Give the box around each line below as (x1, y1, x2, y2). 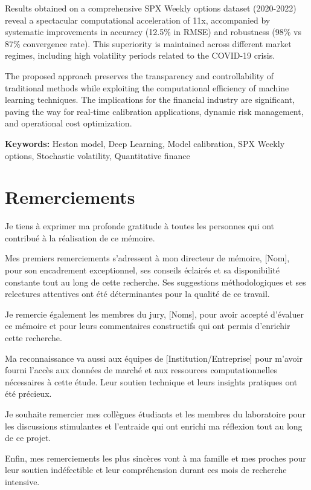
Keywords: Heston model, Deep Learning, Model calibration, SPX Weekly (5, 137, 285, 149)
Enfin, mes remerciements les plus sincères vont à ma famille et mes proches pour (5, 451, 306, 464)
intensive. (5, 475, 40, 488)
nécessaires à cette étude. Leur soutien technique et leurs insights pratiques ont (5, 375, 298, 388)
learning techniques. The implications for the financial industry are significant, (5, 93, 295, 106)
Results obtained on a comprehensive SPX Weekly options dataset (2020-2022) (5, 2, 297, 14)
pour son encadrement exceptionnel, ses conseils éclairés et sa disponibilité (5, 264, 280, 276)
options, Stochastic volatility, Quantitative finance (5, 149, 190, 162)
